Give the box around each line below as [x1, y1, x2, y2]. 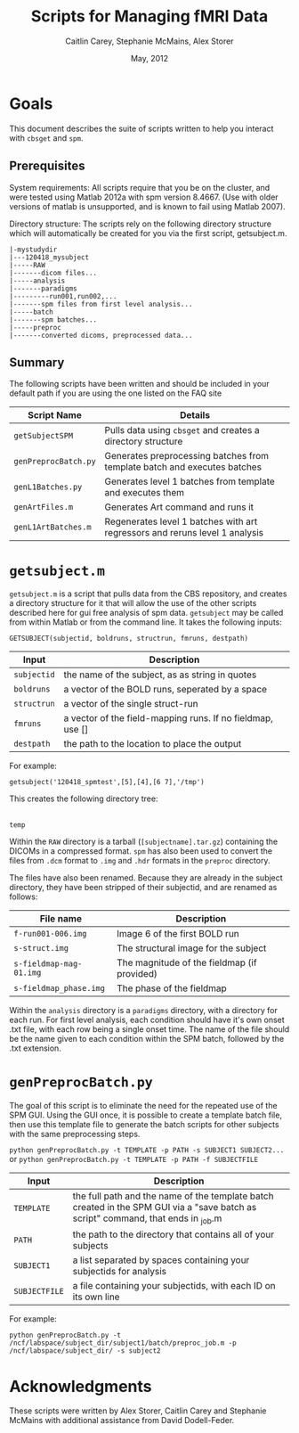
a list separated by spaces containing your [72, 1254, 250, 1266]
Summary [9, 355, 65, 370]
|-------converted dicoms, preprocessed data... [9, 331, 193, 340]
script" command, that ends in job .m [72, 1212, 222, 1226]
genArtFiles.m [13, 502, 74, 512]
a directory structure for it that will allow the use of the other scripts [9, 598, 257, 609]
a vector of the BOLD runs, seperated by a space [63, 684, 268, 696]
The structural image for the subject [117, 942, 267, 954]
